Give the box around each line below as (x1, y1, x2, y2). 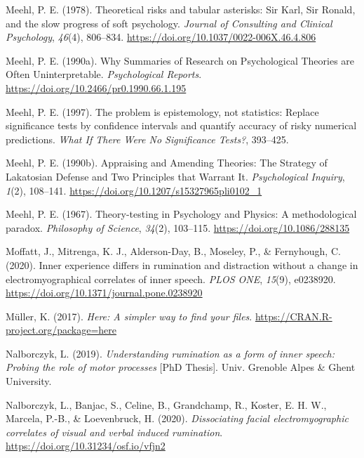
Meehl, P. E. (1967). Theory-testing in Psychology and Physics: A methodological (6, 207, 357, 221)
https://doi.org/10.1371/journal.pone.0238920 (6, 285, 203, 300)
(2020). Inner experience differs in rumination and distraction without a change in (6, 257, 358, 272)
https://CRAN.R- (255, 308, 332, 323)
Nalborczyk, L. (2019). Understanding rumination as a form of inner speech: (6, 346, 335, 360)
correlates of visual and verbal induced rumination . (6, 424, 223, 439)
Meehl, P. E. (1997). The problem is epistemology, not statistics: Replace (6, 104, 319, 119)
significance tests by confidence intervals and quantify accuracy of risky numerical (6, 118, 357, 133)
